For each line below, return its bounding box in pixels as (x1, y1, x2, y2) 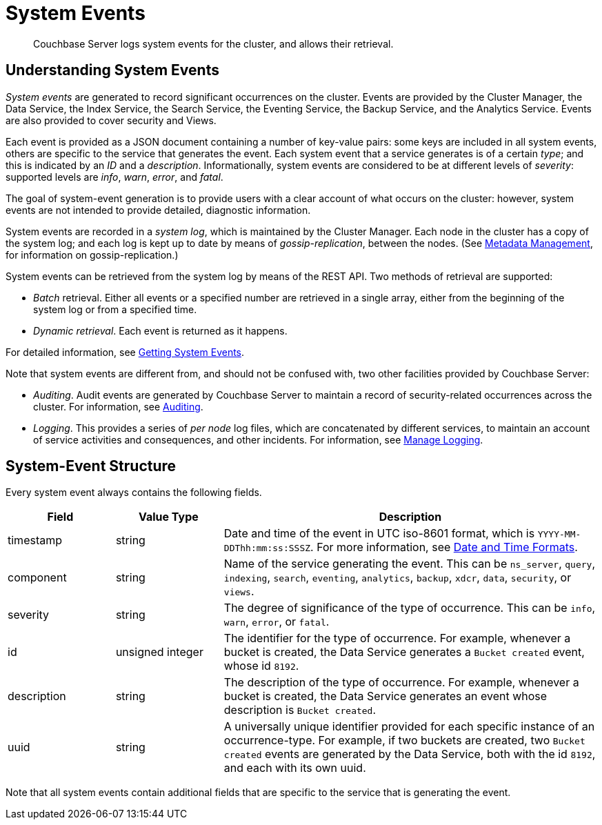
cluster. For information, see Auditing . (33, 400, 203, 412)
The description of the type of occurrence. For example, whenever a (223, 675, 579, 690)
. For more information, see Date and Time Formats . (310, 540, 578, 555)
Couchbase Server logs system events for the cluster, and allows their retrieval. (33, 37, 394, 50)
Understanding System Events (6, 61, 219, 79)
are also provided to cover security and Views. (6, 114, 217, 126)
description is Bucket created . (223, 703, 377, 717)
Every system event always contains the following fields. (6, 486, 262, 499)
